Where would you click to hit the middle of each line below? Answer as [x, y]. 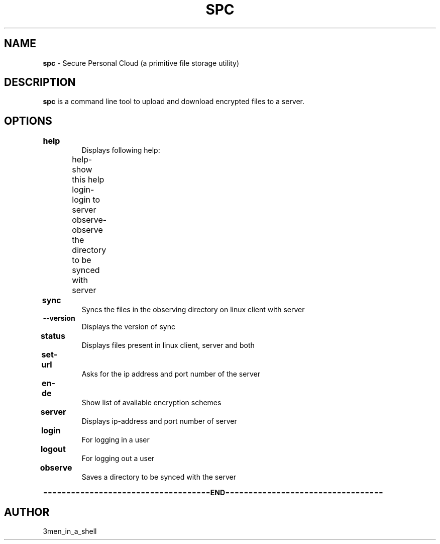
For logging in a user [116, 440]
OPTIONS [28, 121]
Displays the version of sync [128, 327]
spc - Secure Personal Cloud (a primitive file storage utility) [141, 63]
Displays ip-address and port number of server [159, 421]
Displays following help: [121, 150]
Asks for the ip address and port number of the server [171, 374]
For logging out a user [118, 459]
